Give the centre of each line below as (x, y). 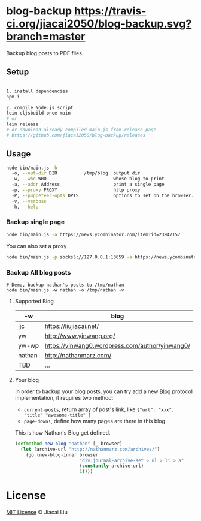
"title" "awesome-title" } (57, 415)
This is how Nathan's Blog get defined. (63, 432)
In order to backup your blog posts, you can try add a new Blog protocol (104, 391)
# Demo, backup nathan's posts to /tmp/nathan (65, 285)
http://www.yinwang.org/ (80, 336)
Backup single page (36, 222)
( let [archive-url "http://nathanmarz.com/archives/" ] (90, 449)
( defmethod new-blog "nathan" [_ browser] (68, 444)
